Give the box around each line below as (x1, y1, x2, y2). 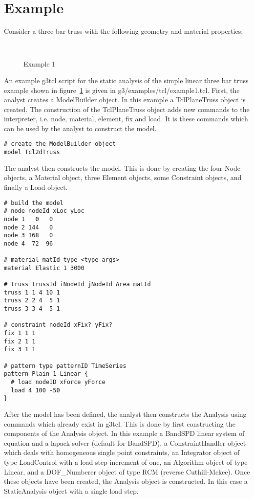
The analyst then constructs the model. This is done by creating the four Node (4, 162, 240, 173)
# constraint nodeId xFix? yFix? (4, 321, 112, 329)
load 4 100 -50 (11, 386, 60, 394)
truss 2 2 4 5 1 (4, 297, 60, 304)
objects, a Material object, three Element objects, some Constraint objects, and (4, 172, 242, 182)
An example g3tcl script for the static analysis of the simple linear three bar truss (4, 75, 249, 85)
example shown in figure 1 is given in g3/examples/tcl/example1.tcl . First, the (4, 85, 240, 95)
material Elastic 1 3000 (4, 264, 85, 272)
